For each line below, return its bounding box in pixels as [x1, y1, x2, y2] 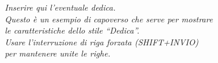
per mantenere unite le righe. [5, 47, 110, 59]
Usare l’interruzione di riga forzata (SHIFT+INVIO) [5, 35, 198, 48]
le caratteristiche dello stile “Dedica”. [5, 24, 140, 37]
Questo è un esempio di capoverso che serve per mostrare [5, 12, 213, 25]
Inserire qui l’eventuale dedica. [5, 1, 116, 13]
